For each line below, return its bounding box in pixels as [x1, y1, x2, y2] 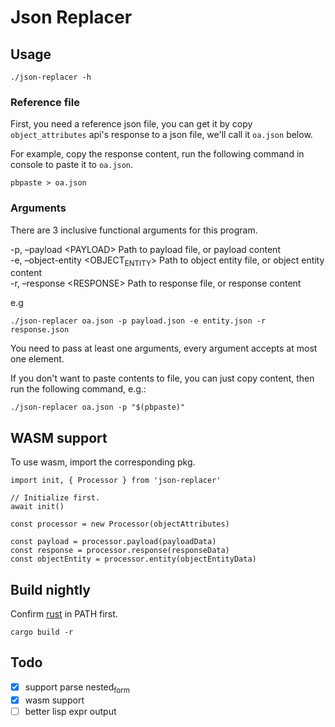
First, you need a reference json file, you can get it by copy [10, 118, 253, 130]
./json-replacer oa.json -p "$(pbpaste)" [10, 402, 186, 413]
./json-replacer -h [10, 72, 92, 82]
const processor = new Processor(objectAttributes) [10, 519, 230, 530]
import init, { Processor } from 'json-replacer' [10, 476, 222, 486]
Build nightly [10, 581, 91, 598]
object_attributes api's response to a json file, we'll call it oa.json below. [10, 129, 313, 141]
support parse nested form [24, 681, 131, 695]
